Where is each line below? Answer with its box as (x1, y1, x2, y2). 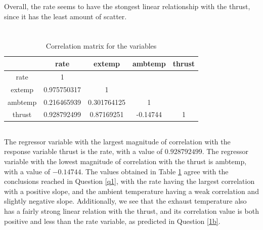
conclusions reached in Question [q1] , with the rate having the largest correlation (4, 176, 255, 186)
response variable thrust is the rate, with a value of (4, 146, 163, 157)
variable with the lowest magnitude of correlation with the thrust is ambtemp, (4, 156, 247, 167)
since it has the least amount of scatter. (4, 11, 127, 21)
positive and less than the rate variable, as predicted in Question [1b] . (4, 215, 221, 226)
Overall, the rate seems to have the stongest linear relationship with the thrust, (4, 1, 250, 11)
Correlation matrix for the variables (46, 41, 157, 51)
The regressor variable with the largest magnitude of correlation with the (4, 136, 231, 146)
